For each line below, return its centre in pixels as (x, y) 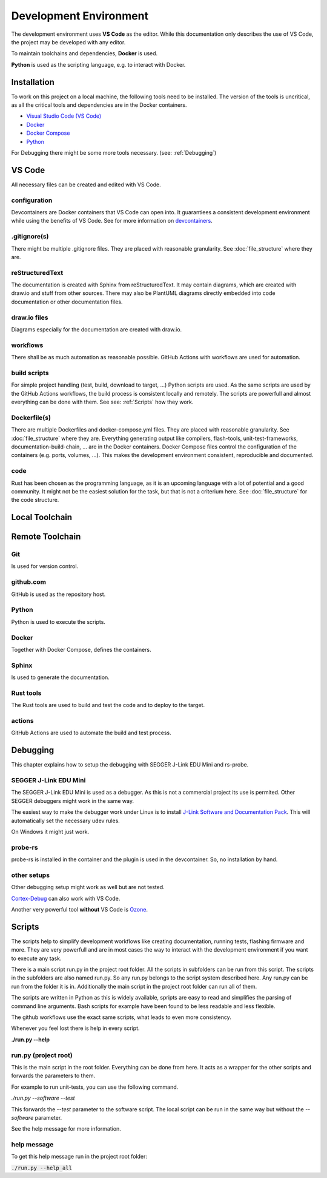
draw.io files (30, 317)
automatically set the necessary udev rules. (66, 821)
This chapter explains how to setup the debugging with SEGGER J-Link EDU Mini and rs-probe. (130, 765)
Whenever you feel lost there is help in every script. (75, 1028)
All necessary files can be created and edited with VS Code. (86, 184)
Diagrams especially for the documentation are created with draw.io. (97, 330)
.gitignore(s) (30, 237)
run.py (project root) (42, 1055)
